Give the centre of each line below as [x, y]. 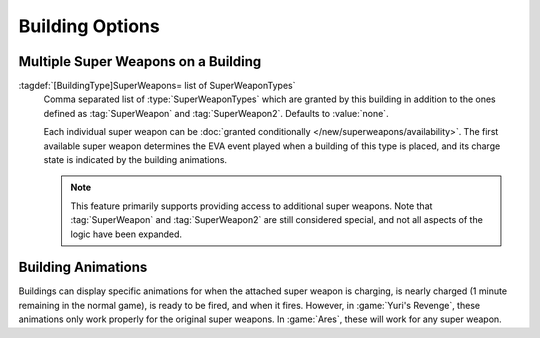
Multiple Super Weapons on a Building [140, 61]
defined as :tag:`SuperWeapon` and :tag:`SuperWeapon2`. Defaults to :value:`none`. [216, 113]
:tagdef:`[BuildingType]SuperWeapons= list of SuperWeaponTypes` [157, 86]
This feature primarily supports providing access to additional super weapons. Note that [251, 206]
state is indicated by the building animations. [135, 160]
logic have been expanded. [126, 234]
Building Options [89, 26]
